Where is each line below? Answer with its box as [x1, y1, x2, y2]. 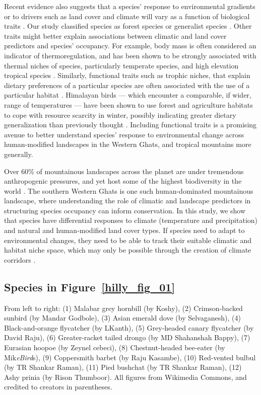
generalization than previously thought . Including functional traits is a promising [4, 119, 257, 130]
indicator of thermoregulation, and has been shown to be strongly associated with [4, 50, 256, 60]
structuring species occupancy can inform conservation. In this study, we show [4, 205, 246, 215]
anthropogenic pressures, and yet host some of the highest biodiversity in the [4, 176, 242, 186]
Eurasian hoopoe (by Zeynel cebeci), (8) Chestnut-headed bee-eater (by [4, 342, 225, 353]
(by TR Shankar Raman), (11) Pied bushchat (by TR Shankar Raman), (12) [4, 362, 242, 372]
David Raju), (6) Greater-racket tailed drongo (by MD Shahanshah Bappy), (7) [4, 332, 250, 343]
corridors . [4, 254, 36, 265]
